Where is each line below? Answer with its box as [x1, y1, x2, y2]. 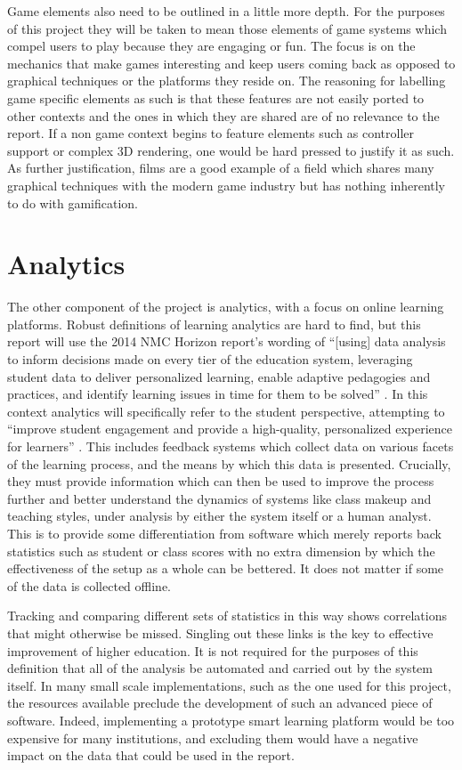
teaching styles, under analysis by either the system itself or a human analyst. [7, 507, 432, 525]
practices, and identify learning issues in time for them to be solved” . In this [7, 385, 428, 403]
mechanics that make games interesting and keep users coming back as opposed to [7, 53, 456, 72]
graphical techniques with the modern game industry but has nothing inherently [7, 175, 445, 194]
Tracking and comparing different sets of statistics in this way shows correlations [7, 606, 447, 625]
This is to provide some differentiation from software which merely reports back [7, 523, 442, 542]
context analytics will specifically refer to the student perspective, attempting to [7, 401, 445, 420]
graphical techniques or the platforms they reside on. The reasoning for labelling [7, 71, 446, 90]
